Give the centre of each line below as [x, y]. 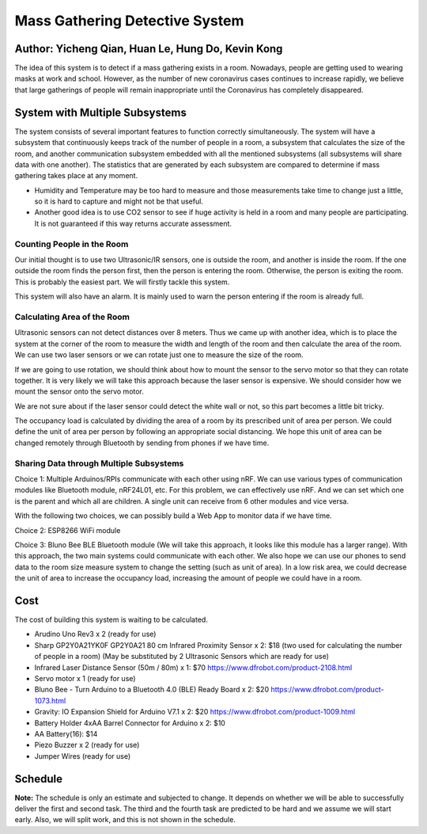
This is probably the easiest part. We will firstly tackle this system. [122, 282]
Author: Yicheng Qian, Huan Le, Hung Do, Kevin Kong [149, 49]
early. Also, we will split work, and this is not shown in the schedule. [125, 820]
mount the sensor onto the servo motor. [79, 391]
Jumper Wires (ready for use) [83, 756]
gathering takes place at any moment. [76, 176]
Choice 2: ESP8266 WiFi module [68, 530]
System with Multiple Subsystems [101, 112]
